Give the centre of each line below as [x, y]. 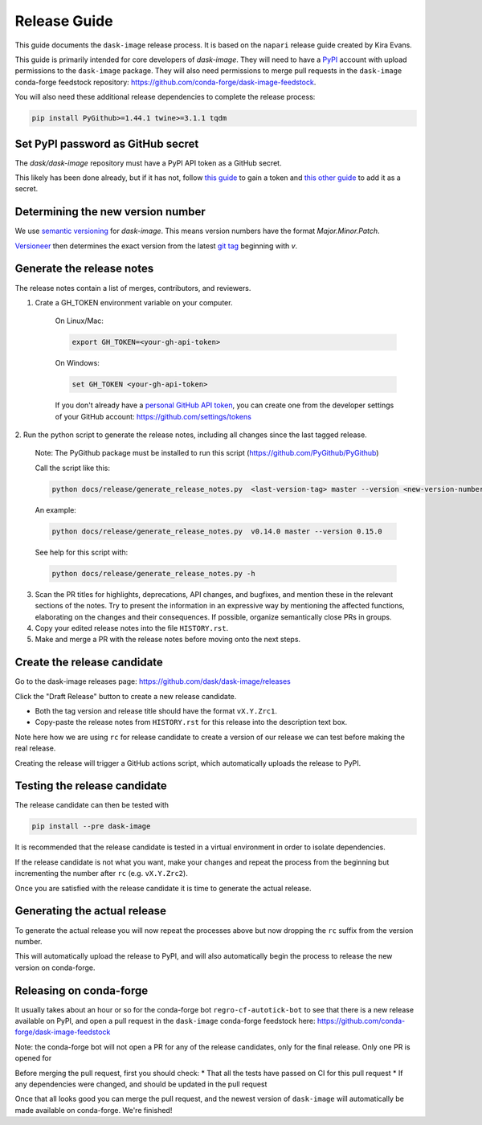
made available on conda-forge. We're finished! [94, 1110]
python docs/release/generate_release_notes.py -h [154, 573]
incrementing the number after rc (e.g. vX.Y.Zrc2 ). [101, 873]
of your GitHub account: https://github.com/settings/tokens [153, 416]
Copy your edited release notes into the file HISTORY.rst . [132, 628]
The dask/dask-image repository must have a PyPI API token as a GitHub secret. [148, 163]
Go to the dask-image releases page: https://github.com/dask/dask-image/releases [153, 681]
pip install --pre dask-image [91, 826]
